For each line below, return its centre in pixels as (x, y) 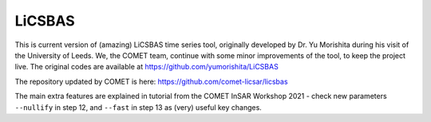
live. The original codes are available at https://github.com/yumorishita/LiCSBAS (146, 67)
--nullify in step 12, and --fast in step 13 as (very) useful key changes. (138, 107)
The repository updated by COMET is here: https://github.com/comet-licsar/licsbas (151, 81)
